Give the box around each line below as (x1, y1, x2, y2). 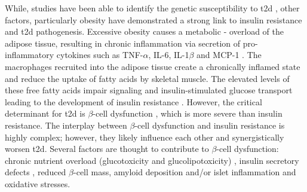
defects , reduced (5, 166, 66, 178)
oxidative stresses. (5, 177, 70, 190)
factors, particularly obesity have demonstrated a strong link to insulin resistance (5, 13, 302, 26)
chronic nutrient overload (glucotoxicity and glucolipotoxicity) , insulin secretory (5, 154, 299, 166)
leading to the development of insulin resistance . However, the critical (5, 95, 262, 108)
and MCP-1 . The (197, 48, 262, 61)
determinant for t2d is (5, 107, 85, 120)
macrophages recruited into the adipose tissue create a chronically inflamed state (5, 60, 300, 72)
